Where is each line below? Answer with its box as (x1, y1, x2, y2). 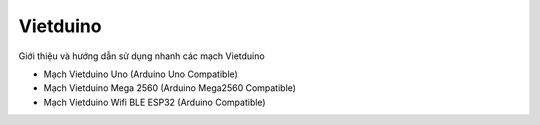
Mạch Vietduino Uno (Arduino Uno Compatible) (43, 68, 239, 80)
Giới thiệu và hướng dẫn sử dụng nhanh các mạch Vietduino (18, 50, 265, 62)
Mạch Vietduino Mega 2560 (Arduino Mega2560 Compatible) (43, 82, 297, 94)
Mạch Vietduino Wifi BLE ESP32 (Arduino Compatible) (43, 96, 266, 108)
